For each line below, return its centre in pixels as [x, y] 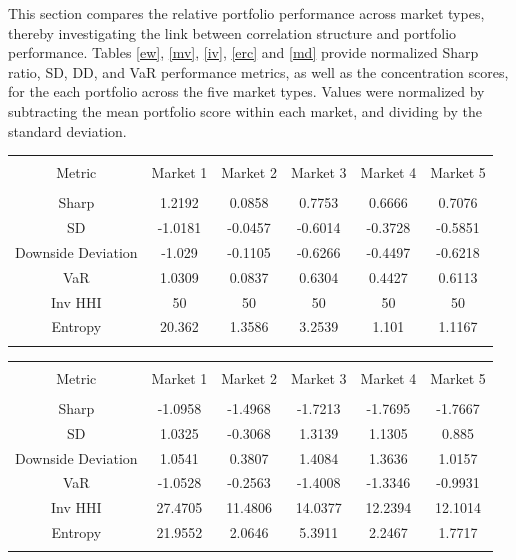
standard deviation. [67, 130]
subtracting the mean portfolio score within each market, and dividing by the [245, 110]
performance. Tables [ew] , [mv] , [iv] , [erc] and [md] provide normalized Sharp [243, 52]
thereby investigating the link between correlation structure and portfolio [232, 32]
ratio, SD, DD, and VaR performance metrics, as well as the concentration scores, [258, 71]
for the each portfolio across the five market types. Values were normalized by [246, 91]
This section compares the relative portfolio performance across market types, [246, 13]
